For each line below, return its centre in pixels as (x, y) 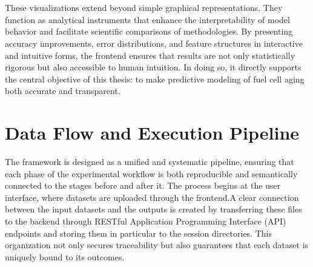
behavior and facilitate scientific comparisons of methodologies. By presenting (149, 31)
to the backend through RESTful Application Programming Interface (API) (146, 221)
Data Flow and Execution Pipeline (152, 133)
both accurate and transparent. (63, 91)
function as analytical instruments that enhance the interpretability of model (147, 19)
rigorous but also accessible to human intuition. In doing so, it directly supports (153, 67)
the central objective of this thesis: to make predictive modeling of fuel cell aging (155, 79)
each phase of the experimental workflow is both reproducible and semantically (151, 173)
